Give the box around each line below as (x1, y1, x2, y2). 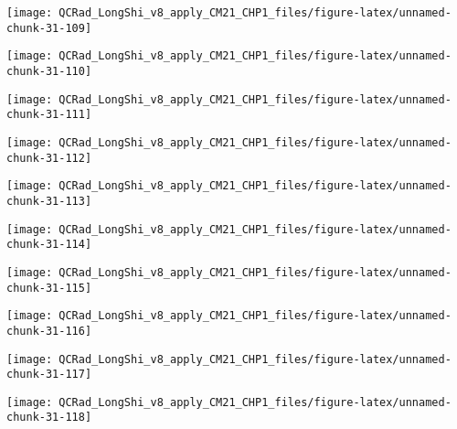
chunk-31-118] (6, 411, 92, 424)
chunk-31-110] (6, 64, 92, 78)
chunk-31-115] (6, 281, 92, 295)
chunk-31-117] (6, 368, 92, 381)
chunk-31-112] (6, 151, 92, 165)
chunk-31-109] (6, 21, 92, 35)
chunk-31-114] (6, 238, 92, 252)
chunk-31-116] (6, 324, 92, 338)
